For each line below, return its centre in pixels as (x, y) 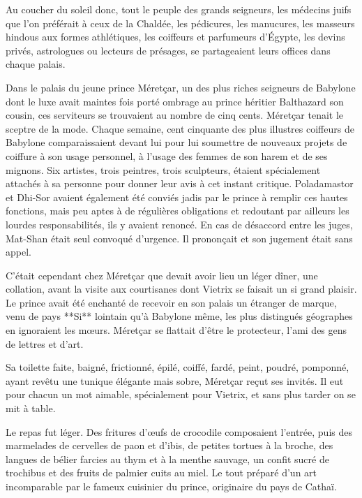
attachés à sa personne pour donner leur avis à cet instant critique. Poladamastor (180, 183)
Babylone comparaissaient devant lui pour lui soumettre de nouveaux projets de (176, 142)
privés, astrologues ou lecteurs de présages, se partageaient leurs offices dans (168, 50)
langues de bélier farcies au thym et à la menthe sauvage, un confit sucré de (167, 459)
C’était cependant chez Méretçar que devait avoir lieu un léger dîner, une (162, 275)
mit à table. (31, 408)
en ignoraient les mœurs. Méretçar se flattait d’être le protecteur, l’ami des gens (176, 330)
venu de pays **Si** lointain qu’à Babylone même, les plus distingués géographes (179, 316)
